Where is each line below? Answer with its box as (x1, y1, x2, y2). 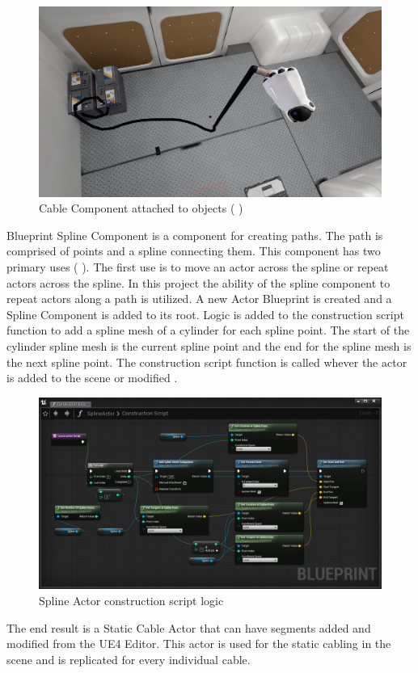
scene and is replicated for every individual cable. (6, 650, 251, 667)
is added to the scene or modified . (6, 369, 178, 386)
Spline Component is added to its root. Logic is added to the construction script (6, 305, 404, 322)
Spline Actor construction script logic (39, 591, 224, 608)
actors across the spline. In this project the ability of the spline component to (6, 274, 391, 291)
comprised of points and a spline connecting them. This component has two (6, 242, 381, 259)
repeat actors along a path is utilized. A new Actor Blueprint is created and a (6, 290, 392, 307)
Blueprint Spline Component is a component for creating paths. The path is (6, 226, 383, 243)
